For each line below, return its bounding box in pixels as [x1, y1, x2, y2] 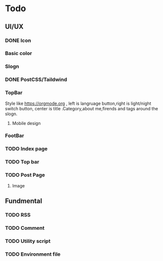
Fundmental [5, 197, 42, 205]
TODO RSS [5, 211, 31, 218]
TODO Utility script [5, 238, 51, 244]
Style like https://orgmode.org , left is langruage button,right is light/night [5, 100, 151, 106]
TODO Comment [5, 224, 45, 231]
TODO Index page [5, 145, 48, 152]
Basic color [5, 50, 33, 57]
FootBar [5, 132, 24, 139]
